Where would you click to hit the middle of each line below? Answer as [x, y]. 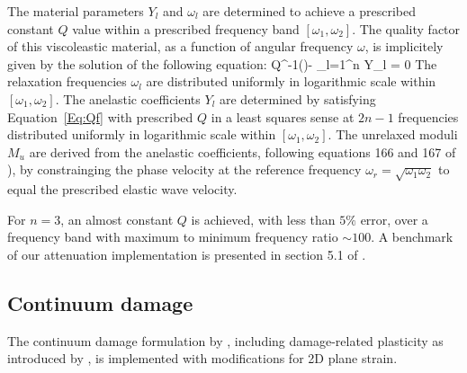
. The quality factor [406, 28]
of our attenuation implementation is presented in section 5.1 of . [187, 254]
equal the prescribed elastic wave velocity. [122, 189]
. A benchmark [412, 237]
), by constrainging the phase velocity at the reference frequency [184, 169]
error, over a [394, 219]
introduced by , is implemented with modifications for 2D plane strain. [202, 358]
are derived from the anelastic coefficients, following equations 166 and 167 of [242, 151]
